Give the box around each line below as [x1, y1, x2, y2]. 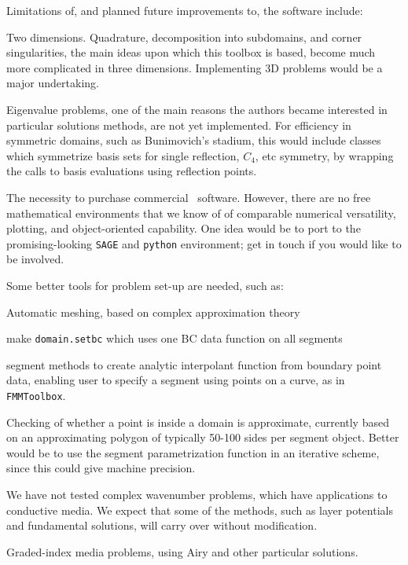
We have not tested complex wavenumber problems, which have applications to [6, 486, 388, 503]
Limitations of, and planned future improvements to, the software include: [6, 2, 363, 18]
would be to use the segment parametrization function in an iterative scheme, [6, 444, 380, 460]
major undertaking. [6, 75, 99, 91]
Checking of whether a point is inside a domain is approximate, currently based [6, 413, 389, 430]
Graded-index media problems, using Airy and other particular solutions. [6, 543, 358, 559]
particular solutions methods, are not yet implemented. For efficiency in [6, 116, 351, 133]
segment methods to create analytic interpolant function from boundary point [6, 356, 382, 372]
